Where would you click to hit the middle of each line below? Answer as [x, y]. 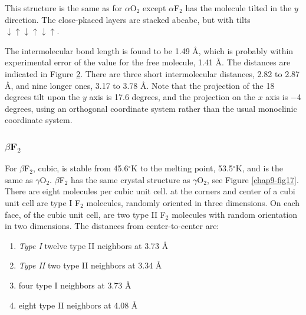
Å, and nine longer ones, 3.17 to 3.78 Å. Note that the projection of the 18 [140, 85]
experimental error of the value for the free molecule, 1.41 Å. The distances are [148, 62]
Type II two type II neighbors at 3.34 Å [90, 265]
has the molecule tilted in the [238, 8]
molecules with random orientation [235, 214]
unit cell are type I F [43, 202]
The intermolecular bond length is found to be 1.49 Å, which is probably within [149, 50]
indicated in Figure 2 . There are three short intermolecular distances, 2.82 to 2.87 [152, 73]
